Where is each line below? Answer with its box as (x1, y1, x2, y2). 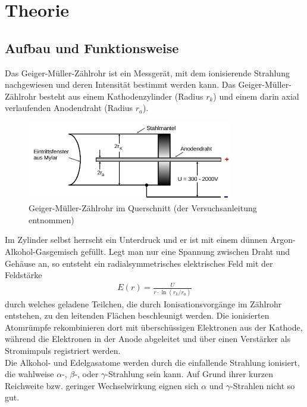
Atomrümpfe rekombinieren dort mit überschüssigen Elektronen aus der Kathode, (5, 320, 303, 333)
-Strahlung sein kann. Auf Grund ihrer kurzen (105, 368, 273, 380)
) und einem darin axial (213, 90, 299, 102)
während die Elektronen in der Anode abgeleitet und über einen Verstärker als (5, 332, 291, 345)
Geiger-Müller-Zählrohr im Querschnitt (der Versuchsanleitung (29, 202, 257, 214)
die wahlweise (5, 368, 54, 380)
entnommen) (29, 213, 74, 226)
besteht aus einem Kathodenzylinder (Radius (39, 90, 203, 102)
